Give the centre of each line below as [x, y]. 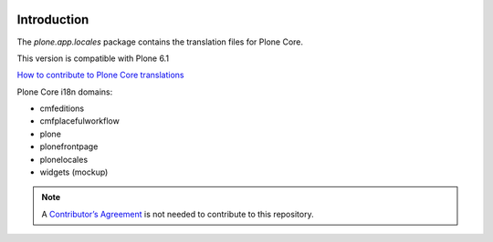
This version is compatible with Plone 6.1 [93, 58]
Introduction [53, 20]
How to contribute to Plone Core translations [100, 75]
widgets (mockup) [74, 172]
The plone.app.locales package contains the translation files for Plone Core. [160, 42]
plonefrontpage [69, 146]
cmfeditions [62, 108]
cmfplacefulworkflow [80, 121]
